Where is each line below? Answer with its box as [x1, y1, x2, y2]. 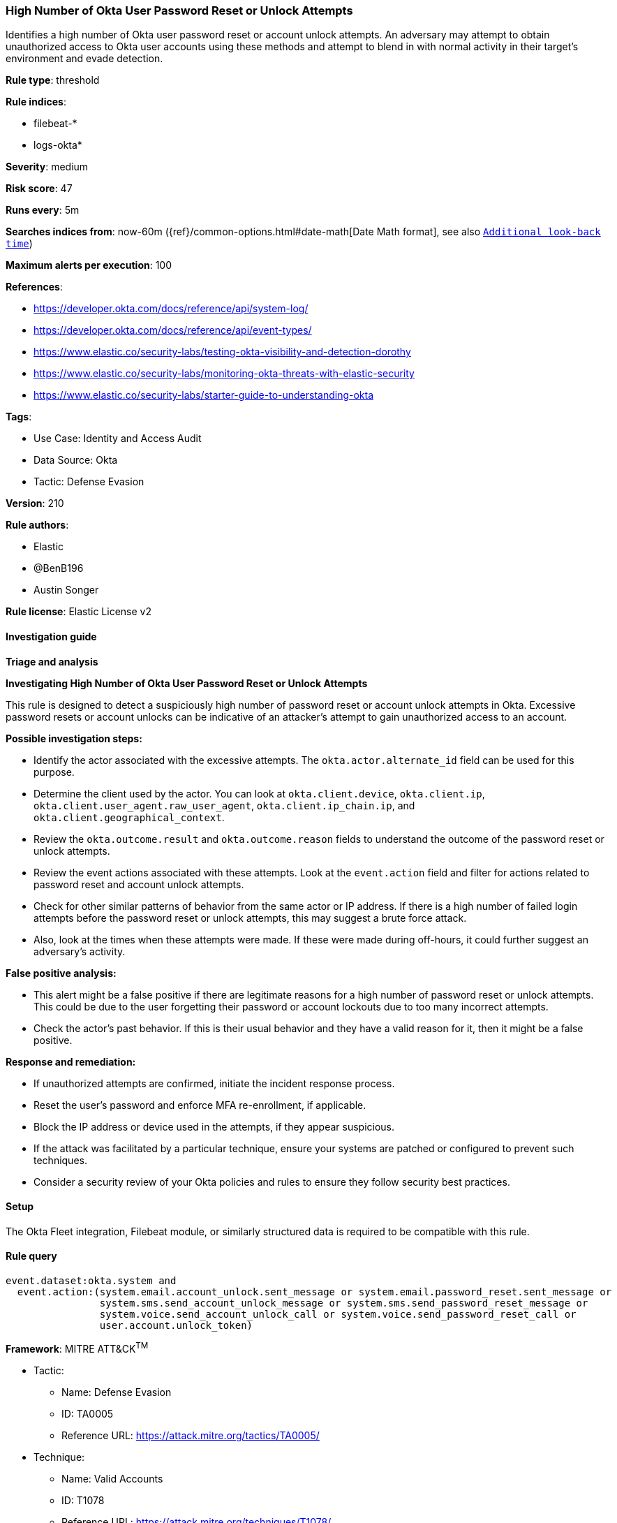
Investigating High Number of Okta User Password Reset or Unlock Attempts [6, 677, 368, 689]
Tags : [6, 411, 32, 423]
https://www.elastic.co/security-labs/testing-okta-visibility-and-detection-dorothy [34, 346, 411, 358]
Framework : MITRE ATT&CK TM [6, 1341, 149, 1355]
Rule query [6, 1250, 57, 1263]
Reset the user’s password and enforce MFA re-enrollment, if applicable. [34, 1098, 366, 1111]
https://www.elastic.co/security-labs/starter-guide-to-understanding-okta [34, 389, 374, 402]
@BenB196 [34, 562, 84, 575]
